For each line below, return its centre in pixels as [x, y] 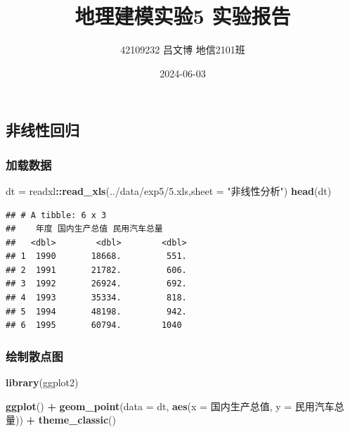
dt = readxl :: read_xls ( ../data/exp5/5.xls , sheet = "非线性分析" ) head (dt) [169, 190]
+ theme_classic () [71, 420]
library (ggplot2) [42, 382]
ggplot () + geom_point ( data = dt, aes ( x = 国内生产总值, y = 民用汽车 [170, 406]
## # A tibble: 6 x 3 [56, 215]
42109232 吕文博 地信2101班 [183, 50]
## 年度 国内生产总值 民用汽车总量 [84, 229]
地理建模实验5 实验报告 [183, 16]
